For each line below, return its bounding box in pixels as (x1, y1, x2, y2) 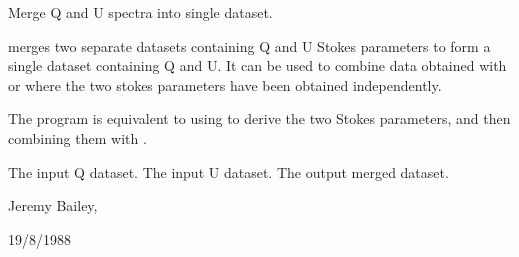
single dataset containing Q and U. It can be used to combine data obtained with (8, 55, 507, 76)
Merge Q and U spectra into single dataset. (8, 2, 273, 22)
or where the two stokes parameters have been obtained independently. (8, 74, 442, 95)
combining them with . (8, 127, 147, 148)
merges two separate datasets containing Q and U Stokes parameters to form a (8, 35, 491, 56)
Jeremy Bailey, (8, 195, 98, 216)
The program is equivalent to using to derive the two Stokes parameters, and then (8, 108, 511, 129)
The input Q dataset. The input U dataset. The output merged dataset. (8, 161, 449, 182)
